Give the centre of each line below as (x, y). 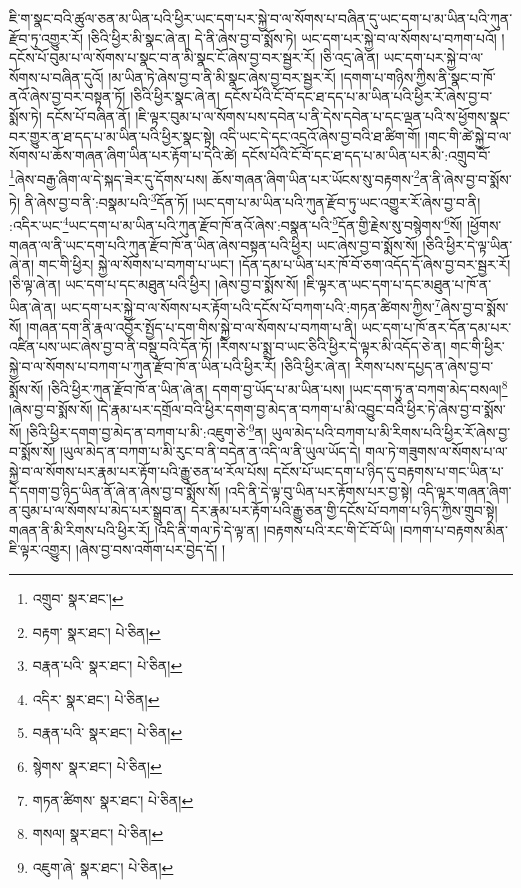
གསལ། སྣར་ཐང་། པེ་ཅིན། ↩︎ (98, 833)
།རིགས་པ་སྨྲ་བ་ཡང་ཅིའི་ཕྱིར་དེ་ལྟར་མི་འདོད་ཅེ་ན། (331, 346)
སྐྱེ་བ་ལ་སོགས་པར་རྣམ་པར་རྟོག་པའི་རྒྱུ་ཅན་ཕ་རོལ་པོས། (139, 471)
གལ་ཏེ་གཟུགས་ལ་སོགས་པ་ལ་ (436, 451)
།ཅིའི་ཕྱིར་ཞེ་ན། (316, 365)
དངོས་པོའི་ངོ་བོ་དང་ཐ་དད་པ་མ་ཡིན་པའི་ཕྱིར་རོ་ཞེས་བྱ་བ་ (358, 96)
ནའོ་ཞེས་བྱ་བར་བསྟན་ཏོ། (67, 96)
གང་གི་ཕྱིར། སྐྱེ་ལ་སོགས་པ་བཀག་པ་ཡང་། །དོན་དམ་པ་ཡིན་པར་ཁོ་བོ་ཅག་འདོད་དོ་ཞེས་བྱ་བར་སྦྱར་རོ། (274, 264)
